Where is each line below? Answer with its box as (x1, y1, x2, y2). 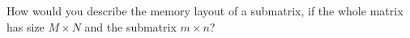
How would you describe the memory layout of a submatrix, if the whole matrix (6, 2, 404, 19)
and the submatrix (84, 18, 177, 35)
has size (6, 18, 45, 35)
